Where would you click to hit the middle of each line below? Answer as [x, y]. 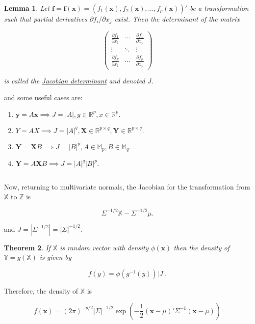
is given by [55, 257]
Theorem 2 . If [27, 247]
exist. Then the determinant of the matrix [177, 19]
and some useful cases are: [43, 97]
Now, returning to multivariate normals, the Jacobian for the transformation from [127, 187]
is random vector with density [104, 247]
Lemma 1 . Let [27, 8]
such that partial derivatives [46, 19]
